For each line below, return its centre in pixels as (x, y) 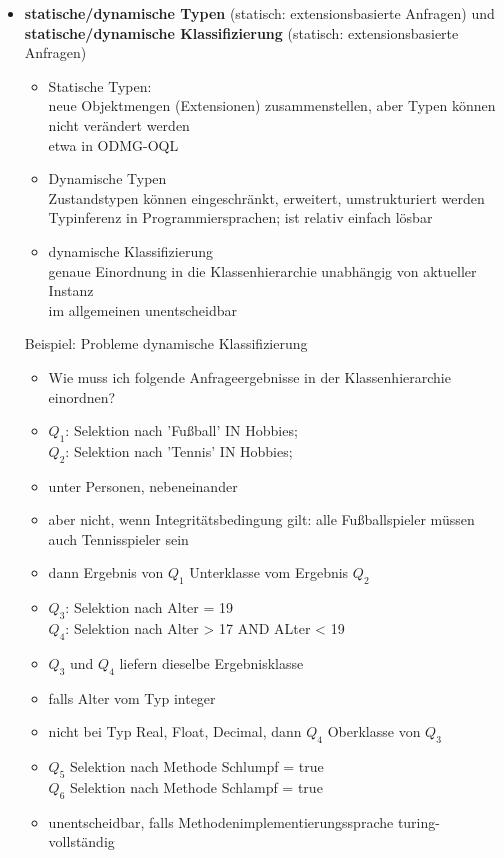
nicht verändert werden (119, 124)
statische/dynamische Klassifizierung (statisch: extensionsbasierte (241, 32)
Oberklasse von (374, 731)
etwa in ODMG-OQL (113, 144)
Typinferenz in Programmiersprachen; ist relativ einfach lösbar (240, 217)
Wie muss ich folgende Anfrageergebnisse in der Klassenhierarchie (249, 376)
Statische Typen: (100, 85)
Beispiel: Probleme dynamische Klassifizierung (166, 343)
